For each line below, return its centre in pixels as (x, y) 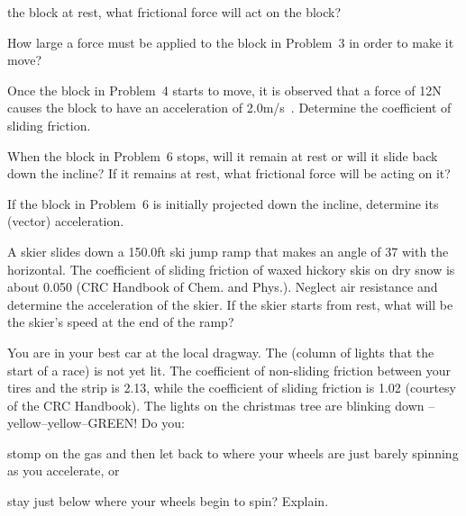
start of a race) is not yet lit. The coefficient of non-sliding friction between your (229, 370)
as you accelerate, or (64, 471)
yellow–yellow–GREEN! (73, 423)
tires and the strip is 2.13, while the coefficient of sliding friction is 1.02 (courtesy (232, 388)
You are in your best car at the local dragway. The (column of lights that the (221, 352)
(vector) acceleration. (66, 221)
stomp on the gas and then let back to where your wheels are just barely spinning (233, 453)
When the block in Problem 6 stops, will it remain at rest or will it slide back (223, 155)
